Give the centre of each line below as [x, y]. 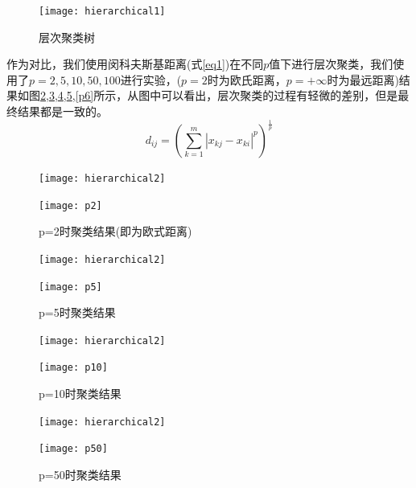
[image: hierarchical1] [102, 11]
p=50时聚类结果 [80, 475]
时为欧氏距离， [247, 79]
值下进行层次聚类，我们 [331, 64]
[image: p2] [70, 205]
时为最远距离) [363, 79]
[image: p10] [73, 368]
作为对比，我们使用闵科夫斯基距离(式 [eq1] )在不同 [135, 64]
